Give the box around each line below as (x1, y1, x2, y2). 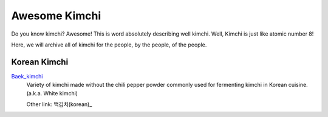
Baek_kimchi (11, 72, 43, 80)
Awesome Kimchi (11, 9, 101, 22)
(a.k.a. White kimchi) (26, 89, 78, 96)
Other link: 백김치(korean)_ (26, 101, 92, 108)
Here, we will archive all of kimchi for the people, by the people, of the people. (11, 41, 207, 48)
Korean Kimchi (11, 57, 69, 67)
